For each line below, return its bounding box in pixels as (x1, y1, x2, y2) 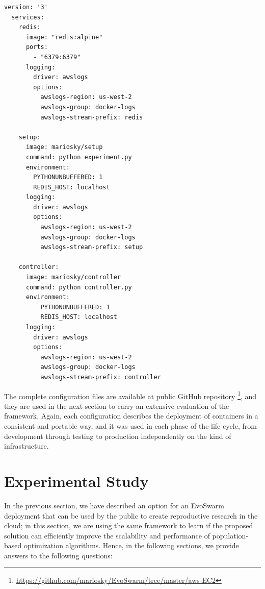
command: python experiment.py (25, 153, 132, 161)
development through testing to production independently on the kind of (4, 430, 231, 441)
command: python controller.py (25, 283, 132, 291)
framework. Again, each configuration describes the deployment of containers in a (4, 410, 258, 421)
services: (11, 13, 44, 21)
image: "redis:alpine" (25, 33, 103, 41)
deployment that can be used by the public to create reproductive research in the (4, 510, 258, 521)
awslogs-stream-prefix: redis (40, 113, 143, 121)
